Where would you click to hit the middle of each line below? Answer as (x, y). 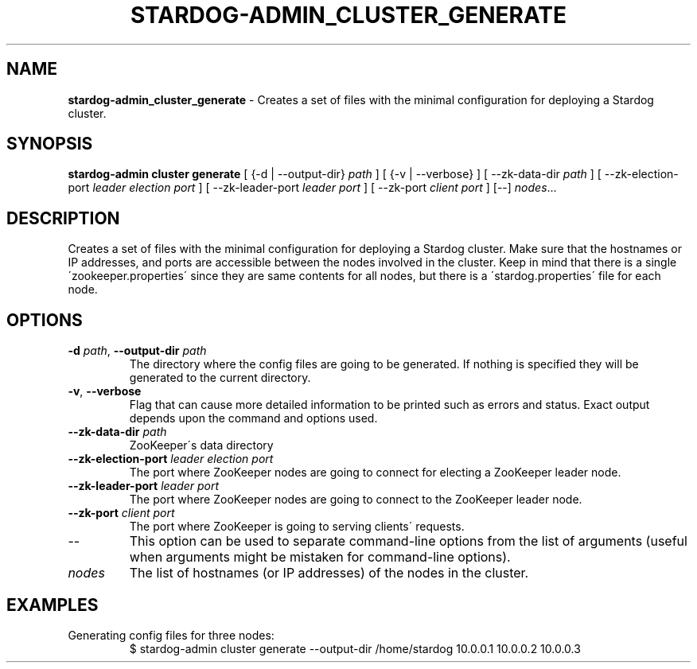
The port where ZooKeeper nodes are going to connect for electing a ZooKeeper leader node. (375, 473)
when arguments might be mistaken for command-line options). (320, 557)
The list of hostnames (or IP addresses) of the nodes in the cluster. (329, 573)
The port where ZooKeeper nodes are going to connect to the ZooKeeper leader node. (356, 500)
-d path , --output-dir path (137, 351)
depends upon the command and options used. (253, 418)
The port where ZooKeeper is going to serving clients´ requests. (297, 527)
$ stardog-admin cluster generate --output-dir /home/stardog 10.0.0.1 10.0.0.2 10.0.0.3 (355, 648)
